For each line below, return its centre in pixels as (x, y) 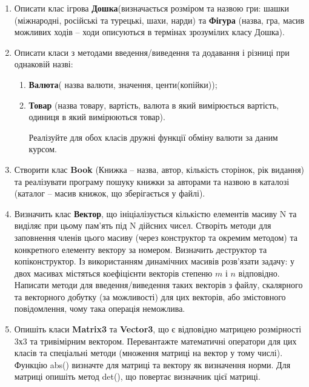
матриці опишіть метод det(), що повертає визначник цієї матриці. (137, 376)
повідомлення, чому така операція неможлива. (100, 308)
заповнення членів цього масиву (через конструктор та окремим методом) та (156, 237)
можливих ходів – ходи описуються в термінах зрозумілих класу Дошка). (149, 32)
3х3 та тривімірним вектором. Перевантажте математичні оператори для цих (155, 341)
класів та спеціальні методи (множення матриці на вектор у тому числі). (148, 353)
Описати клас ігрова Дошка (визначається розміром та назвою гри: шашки (152, 8)
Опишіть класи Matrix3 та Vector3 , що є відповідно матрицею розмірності (158, 329)
